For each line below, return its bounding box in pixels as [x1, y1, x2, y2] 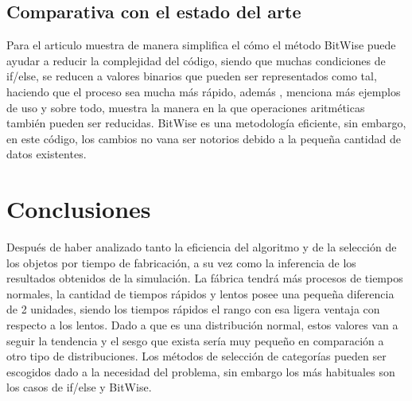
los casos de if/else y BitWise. [6, 379, 152, 395]
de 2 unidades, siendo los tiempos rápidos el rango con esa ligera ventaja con [6, 301, 380, 317]
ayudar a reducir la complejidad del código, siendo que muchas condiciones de [6, 52, 386, 68]
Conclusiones [6, 193, 151, 225]
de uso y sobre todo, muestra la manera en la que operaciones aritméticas [6, 99, 365, 115]
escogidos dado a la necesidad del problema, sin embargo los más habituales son [6, 363, 395, 380]
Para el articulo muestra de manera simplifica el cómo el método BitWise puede [6, 37, 396, 53]
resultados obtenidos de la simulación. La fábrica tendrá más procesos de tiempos [6, 270, 403, 286]
